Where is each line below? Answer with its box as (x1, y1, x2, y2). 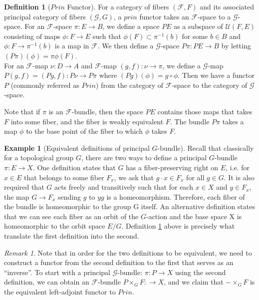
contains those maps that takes (157, 106, 253, 116)
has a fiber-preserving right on (126, 162, 219, 172)
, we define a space (102, 21, 160, 31)
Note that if (4, 106, 40, 116)
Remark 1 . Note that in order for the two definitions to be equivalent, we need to (4, 247, 252, 258)
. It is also (224, 172, 255, 182)
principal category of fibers (4, 11, 86, 21)
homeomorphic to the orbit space (4, 221, 105, 231)
